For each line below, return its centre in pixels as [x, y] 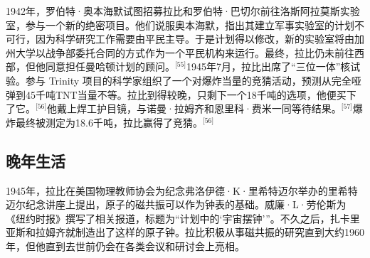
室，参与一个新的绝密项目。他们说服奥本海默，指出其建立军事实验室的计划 [180, 25]
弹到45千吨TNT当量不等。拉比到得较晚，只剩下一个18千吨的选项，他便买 [176, 94]
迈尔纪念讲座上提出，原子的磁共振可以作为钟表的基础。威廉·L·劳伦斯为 [176, 204]
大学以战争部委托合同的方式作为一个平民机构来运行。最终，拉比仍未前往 [185, 52]
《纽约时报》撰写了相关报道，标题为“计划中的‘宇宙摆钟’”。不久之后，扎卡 [178, 218]
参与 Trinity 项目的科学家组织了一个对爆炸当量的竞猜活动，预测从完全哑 [193, 80]
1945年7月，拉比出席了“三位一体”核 [269, 66]
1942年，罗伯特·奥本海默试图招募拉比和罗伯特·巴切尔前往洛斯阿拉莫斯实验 [183, 11]
